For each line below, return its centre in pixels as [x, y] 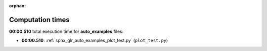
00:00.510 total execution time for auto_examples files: [66, 31]
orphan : [18, 6]
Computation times [39, 20]
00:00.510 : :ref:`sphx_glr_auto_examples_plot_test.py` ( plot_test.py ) [95, 40]
